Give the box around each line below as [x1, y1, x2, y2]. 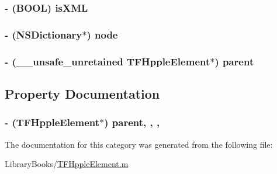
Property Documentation [5, 84, 160, 102]
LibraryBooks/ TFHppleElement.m [5, 158, 129, 170]
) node [86, 27, 118, 41]
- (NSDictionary [5, 27, 82, 41]
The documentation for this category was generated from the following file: [5, 138, 273, 150]
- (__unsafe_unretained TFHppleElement [5, 54, 210, 68]
